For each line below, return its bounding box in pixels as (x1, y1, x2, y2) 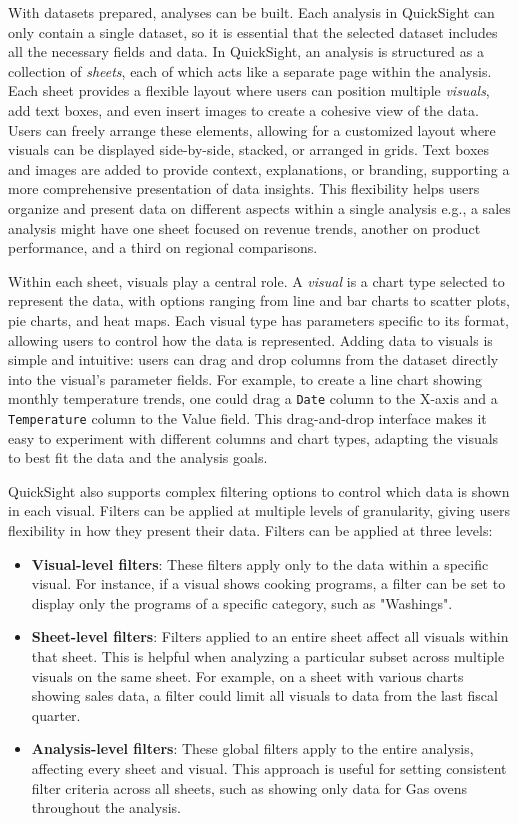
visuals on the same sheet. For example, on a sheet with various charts (31, 665, 464, 686)
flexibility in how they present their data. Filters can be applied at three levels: (8, 519, 493, 540)
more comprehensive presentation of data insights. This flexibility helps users (8, 178, 480, 199)
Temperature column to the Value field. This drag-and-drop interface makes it (8, 407, 487, 428)
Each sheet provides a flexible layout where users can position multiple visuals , (8, 80, 490, 101)
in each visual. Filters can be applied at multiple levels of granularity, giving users (8, 500, 511, 521)
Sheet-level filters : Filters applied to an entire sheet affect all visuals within (31, 626, 509, 647)
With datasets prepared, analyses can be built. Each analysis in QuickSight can (8, 2, 495, 22)
